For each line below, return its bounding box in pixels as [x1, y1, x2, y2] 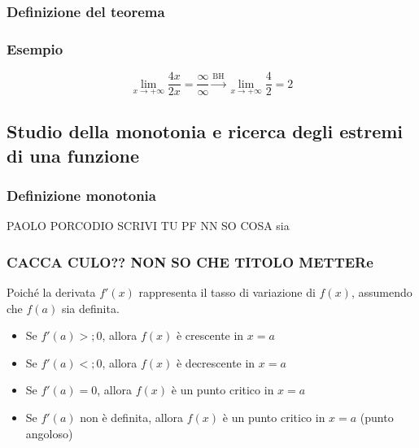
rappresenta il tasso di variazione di [138, 283, 316, 300]
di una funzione [7, 142, 139, 167]
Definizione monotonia [7, 185, 156, 205]
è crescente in [176, 327, 244, 344]
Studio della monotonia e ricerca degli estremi [7, 119, 404, 144]
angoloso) [25, 424, 73, 441]
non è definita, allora [80, 408, 184, 425]
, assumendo [351, 283, 412, 300]
